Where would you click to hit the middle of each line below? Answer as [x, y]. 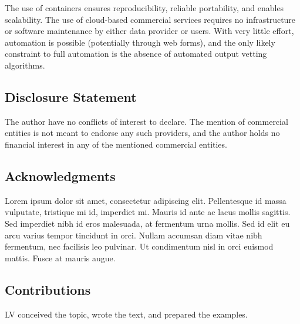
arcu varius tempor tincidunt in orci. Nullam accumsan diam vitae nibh [134, 235]
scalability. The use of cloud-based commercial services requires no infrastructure [150, 19]
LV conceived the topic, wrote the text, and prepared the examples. [126, 314]
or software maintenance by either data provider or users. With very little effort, [149, 31]
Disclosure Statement [71, 96]
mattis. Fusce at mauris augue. [60, 258]
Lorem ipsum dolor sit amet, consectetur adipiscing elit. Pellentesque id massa [146, 200]
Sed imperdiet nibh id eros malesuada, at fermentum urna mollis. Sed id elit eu [147, 223]
